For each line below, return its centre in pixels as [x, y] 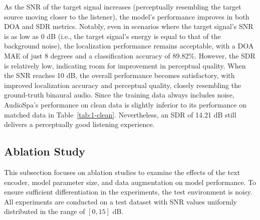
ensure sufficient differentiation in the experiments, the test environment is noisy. [128, 192]
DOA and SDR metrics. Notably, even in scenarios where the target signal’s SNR [129, 26]
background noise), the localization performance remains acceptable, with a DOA [129, 46]
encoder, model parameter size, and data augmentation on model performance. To [130, 182]
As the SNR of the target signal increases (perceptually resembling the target [123, 6]
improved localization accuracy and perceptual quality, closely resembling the [123, 85]
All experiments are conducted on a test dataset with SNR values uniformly [120, 201]
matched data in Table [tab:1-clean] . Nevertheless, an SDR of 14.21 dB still [120, 114]
